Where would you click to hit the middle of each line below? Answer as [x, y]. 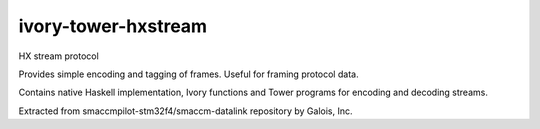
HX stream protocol [58, 56]
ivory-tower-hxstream [113, 26]
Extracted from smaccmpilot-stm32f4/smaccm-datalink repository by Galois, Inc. [185, 111]
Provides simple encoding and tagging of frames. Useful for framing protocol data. [188, 74]
